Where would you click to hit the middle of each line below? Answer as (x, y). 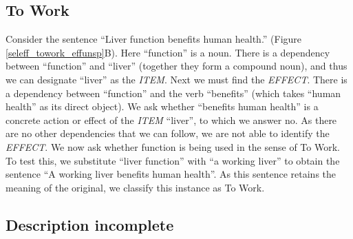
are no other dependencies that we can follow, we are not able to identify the (168, 133)
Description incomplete (90, 224)
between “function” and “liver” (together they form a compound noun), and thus (176, 66)
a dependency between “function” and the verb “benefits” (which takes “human (173, 93)
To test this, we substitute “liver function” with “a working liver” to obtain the (173, 160)
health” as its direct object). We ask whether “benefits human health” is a (162, 106)
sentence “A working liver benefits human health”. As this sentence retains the (171, 174)
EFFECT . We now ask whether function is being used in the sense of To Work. (173, 146)
